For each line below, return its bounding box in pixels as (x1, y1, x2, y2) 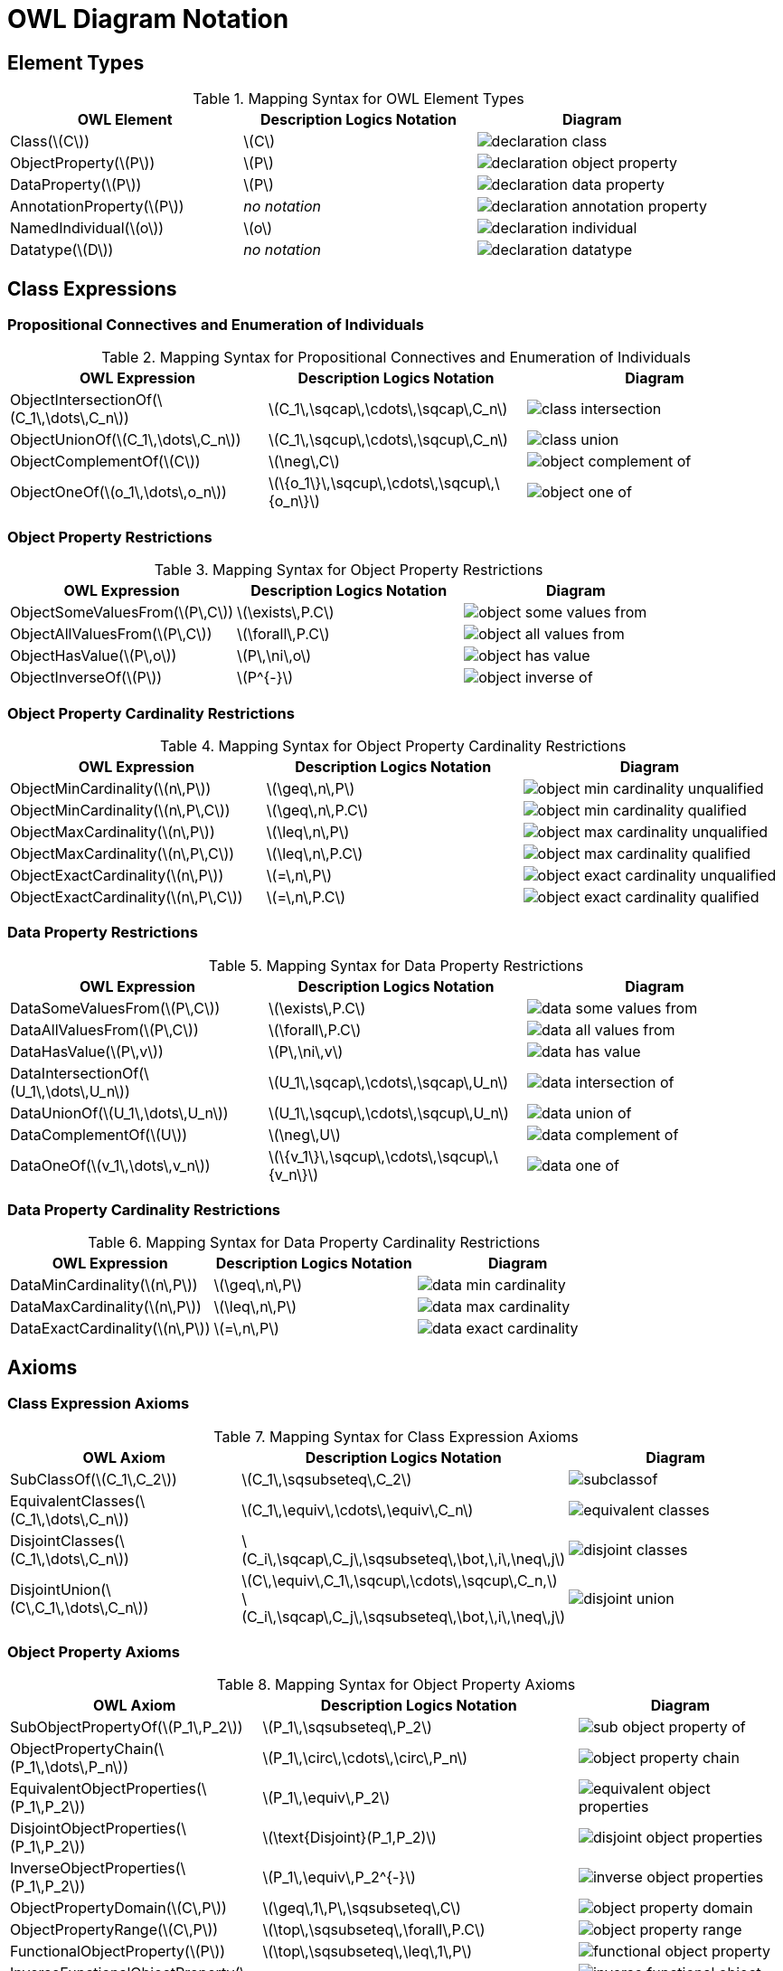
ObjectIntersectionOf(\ (10, 391, 163, 410)
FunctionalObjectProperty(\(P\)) (10, 1942, 226, 1961)
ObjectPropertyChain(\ (10, 1740, 165, 1759)
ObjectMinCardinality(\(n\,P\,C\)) (10, 800, 231, 819)
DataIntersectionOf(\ (10, 1063, 149, 1082)
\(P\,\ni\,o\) (237, 646, 312, 665)
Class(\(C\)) (10, 132, 90, 151)
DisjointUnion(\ (10, 1580, 111, 1598)
